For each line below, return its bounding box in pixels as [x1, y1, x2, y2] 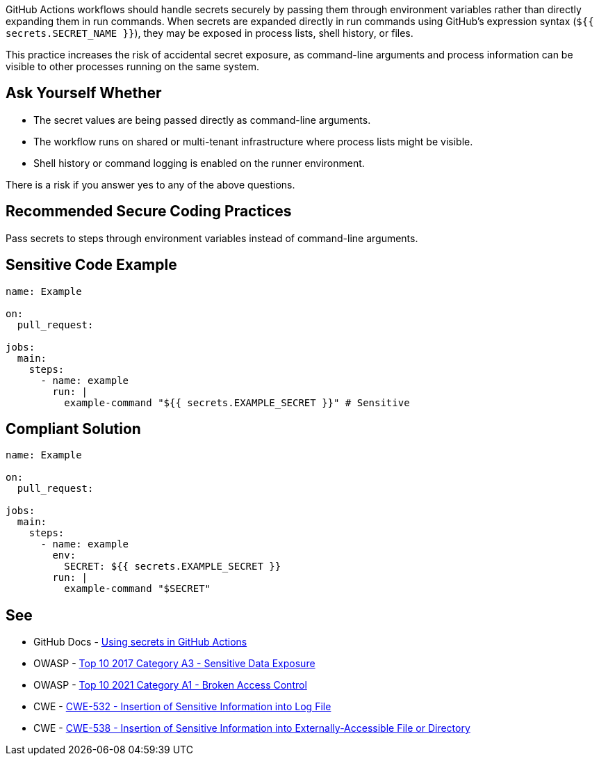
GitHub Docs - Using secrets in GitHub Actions [33, 636, 247, 648]
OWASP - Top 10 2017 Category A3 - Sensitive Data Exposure [33, 657, 315, 670]
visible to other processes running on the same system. [6, 61, 259, 72]
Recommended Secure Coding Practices [6, 202, 292, 221]
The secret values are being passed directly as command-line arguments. [33, 113, 371, 126]
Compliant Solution [6, 419, 141, 438]
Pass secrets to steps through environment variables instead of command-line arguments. [6, 232, 418, 244]
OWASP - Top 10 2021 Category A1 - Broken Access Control [33, 679, 307, 691]
